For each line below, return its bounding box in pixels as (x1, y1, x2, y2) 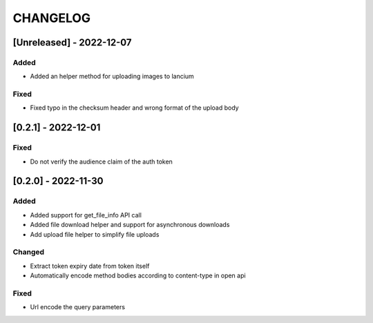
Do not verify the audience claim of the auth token (30, 157, 173, 166)
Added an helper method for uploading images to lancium (30, 72, 195, 81)
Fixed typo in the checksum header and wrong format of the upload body (30, 104, 239, 112)
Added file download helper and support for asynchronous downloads (30, 221, 230, 229)
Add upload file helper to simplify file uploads (30, 230, 160, 238)
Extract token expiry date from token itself (30, 262, 150, 270)
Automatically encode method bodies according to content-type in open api (30, 271, 246, 280)
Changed (12, 247, 45, 257)
